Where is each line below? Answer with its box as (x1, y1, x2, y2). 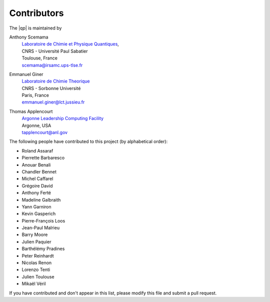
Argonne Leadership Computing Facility (21, 115, 104, 121)
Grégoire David (21, 182, 53, 188)
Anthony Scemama (9, 34, 48, 40)
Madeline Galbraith (21, 196, 61, 202)
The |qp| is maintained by (9, 25, 62, 31)
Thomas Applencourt (9, 108, 53, 114)
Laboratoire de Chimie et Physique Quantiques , (21, 41, 119, 47)
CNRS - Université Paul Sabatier (21, 48, 88, 54)
